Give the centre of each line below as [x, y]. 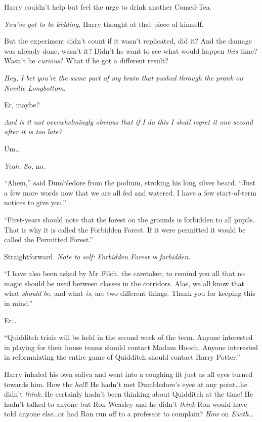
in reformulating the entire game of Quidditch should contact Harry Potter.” [122, 357]
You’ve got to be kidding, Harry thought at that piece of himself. [104, 24]
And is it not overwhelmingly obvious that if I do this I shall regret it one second [128, 121]
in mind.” [18, 303]
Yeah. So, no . [25, 165]
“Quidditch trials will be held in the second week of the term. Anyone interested [128, 337]
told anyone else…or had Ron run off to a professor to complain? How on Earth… [129, 414]
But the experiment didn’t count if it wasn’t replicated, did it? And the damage [128, 41]
